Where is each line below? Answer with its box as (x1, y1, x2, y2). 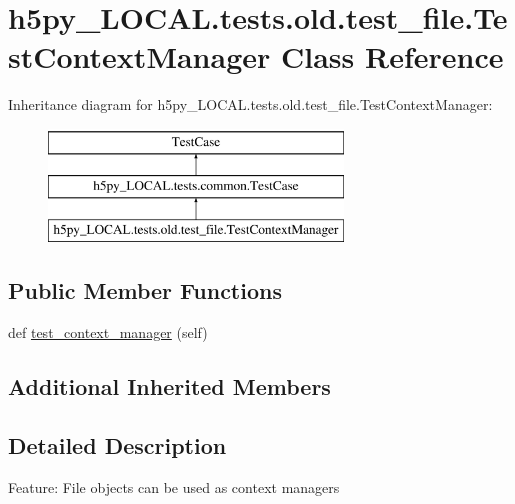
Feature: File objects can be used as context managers (8, 476, 340, 497)
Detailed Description (8, 429, 227, 460)
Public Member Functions (8, 275, 282, 306)
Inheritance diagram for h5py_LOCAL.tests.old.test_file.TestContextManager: (8, 94, 493, 115)
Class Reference (281, 36, 504, 77)
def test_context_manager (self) (8, 322, 208, 343)
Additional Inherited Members (8, 371, 331, 402)
